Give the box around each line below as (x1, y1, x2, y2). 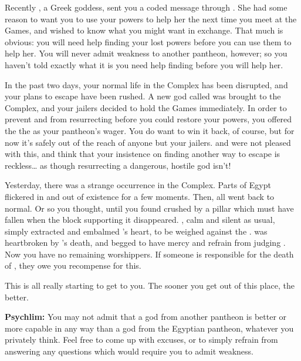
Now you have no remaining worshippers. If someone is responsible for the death (5, 248, 294, 260)
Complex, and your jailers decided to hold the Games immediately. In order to (5, 101, 287, 113)
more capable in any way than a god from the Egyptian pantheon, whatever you (5, 322, 294, 334)
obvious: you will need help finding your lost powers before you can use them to (5, 35, 292, 48)
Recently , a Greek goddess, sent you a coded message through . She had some (5, 1, 288, 13)
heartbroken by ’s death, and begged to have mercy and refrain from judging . (5, 236, 286, 249)
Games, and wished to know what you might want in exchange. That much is (5, 24, 283, 36)
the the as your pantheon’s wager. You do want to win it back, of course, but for (5, 124, 295, 136)
